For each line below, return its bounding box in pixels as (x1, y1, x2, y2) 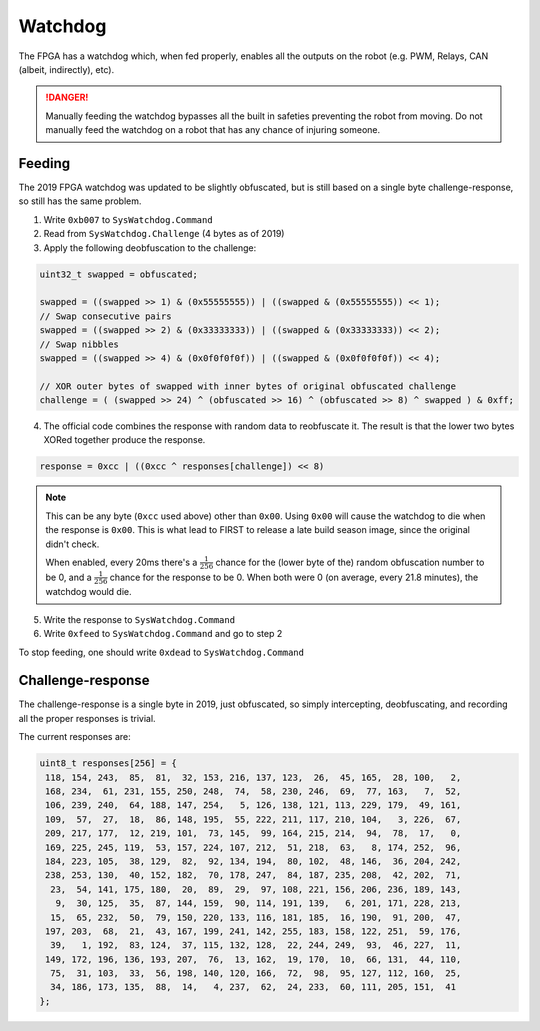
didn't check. (45, 538, 100, 550)
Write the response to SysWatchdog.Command (43, 613, 235, 625)
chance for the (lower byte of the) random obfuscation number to (215, 556, 485, 568)
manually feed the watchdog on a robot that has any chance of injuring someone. (45, 124, 381, 136)
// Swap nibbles (39, 338, 120, 350)
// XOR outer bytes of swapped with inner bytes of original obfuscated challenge (39, 380, 457, 392)
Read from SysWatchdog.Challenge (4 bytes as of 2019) (43, 228, 285, 240)
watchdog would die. (45, 586, 132, 598)
